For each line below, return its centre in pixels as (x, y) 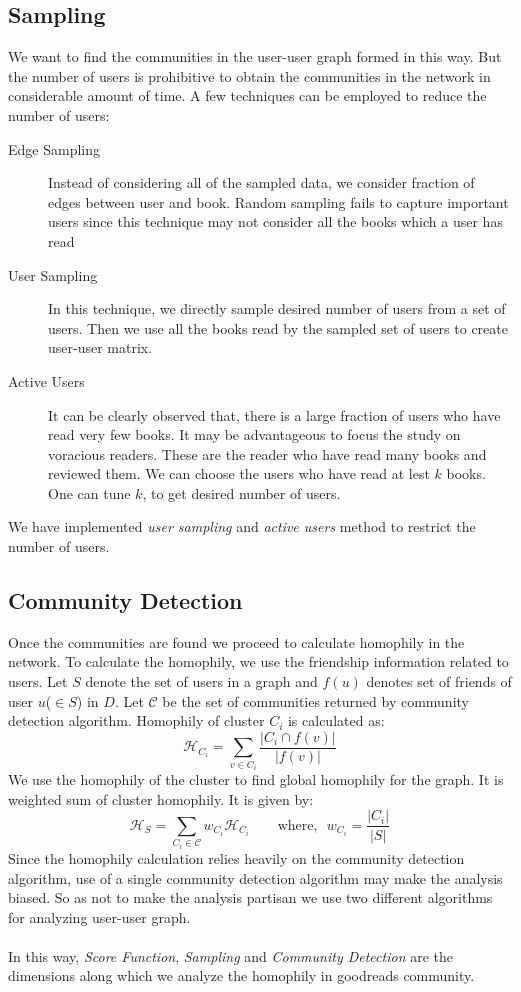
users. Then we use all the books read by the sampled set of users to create (278, 327)
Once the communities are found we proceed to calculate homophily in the (236, 641)
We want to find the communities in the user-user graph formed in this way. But (255, 56)
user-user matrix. (100, 347)
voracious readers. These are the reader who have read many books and (267, 453)
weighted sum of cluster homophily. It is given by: (161, 798)
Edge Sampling (54, 148)
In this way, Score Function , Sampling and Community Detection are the (230, 955)
